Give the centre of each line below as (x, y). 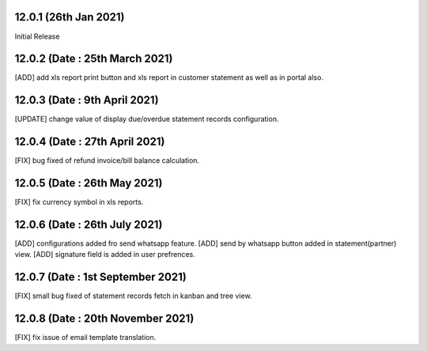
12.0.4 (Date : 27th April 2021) (90, 142)
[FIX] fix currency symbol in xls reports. (79, 202)
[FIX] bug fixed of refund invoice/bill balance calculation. (107, 160)
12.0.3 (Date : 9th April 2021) (87, 100)
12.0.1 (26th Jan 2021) (70, 17)
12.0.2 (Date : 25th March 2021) (94, 59)
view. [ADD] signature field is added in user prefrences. (105, 255)
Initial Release (37, 36)
